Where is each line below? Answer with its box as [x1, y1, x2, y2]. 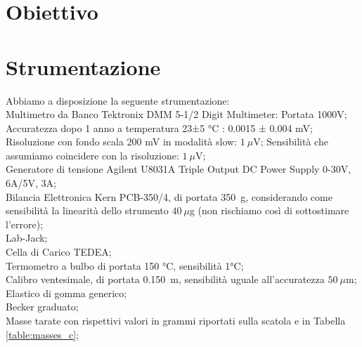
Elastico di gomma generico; [6, 285, 127, 300]
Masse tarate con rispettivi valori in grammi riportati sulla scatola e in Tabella [6, 313, 346, 327]
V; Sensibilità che [253, 134, 328, 149]
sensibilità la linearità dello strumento [6, 203, 169, 218]
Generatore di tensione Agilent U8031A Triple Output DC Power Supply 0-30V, [6, 162, 351, 176]
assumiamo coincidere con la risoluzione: [6, 148, 179, 162]
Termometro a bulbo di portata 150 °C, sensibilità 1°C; [6, 258, 244, 273]
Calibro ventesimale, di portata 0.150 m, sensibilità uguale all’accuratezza [6, 272, 325, 287]
